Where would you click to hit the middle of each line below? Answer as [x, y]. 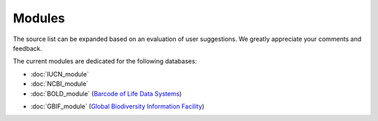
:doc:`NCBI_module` [59, 84]
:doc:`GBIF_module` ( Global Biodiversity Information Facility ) [117, 106]
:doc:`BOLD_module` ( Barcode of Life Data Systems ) [106, 93]
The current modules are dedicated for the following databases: [105, 61]
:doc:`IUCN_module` [59, 74]
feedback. [27, 48]
